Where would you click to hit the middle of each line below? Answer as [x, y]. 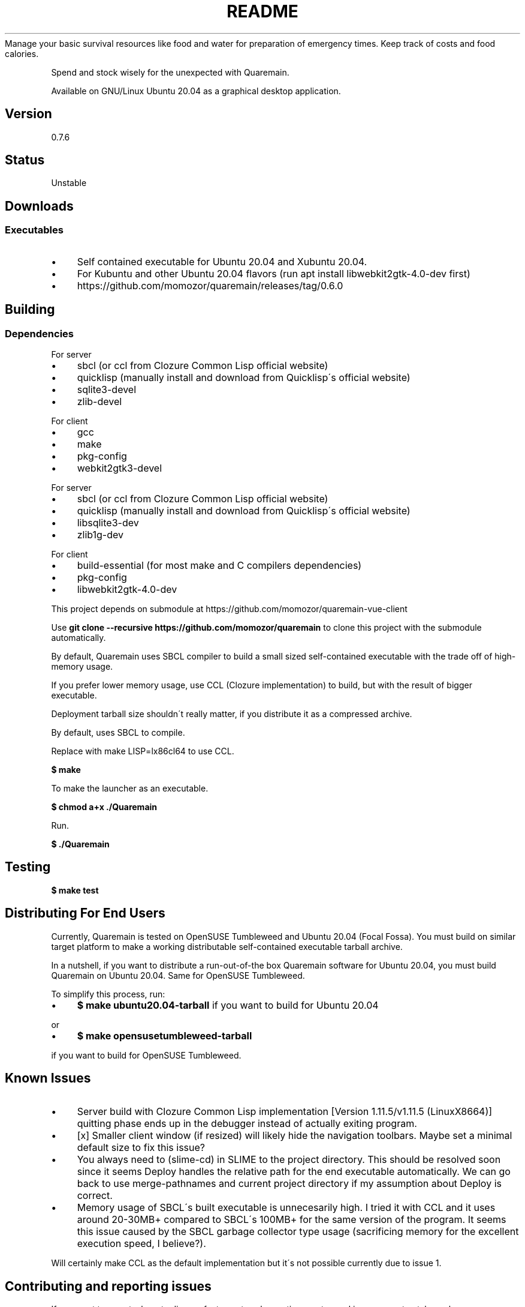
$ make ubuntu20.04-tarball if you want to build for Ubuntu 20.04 [228, 1005]
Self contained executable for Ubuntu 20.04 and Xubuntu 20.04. [222, 261]
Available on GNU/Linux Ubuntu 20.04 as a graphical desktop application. [196, 91]
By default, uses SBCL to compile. [118, 732]
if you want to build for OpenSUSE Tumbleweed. [146, 1055]
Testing [28, 867]
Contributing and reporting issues [108, 1286]
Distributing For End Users [85, 913]
